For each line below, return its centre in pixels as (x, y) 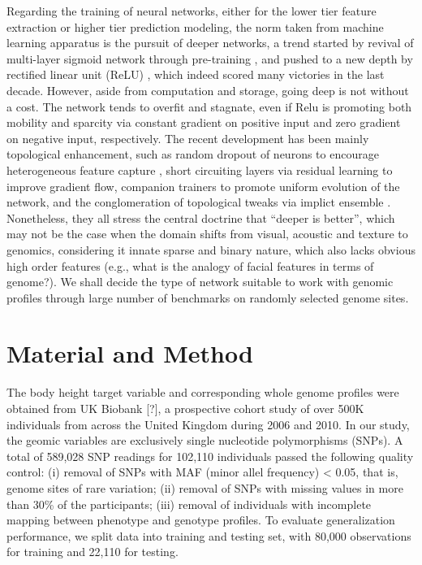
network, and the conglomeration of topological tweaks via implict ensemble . (199, 202)
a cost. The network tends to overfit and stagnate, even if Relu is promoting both (209, 106)
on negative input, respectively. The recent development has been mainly (188, 138)
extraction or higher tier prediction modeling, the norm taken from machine (195, 26)
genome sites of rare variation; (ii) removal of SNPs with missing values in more (205, 487)
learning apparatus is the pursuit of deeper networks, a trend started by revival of (210, 43)
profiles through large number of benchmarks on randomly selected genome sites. (208, 297)
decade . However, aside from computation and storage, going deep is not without (208, 90)
